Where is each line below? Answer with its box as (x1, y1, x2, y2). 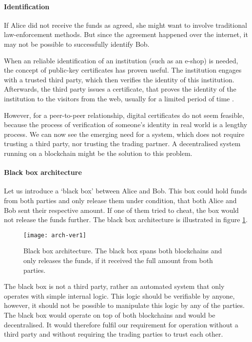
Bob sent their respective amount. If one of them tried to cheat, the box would (4, 205, 239, 215)
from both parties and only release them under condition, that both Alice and (4, 195, 237, 205)
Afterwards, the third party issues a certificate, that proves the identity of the (4, 84, 236, 94)
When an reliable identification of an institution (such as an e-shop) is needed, (4, 55, 238, 65)
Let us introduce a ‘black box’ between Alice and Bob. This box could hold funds (4, 186, 247, 196)
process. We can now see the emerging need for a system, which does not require (4, 129, 245, 139)
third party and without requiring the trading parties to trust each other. (4, 329, 223, 339)
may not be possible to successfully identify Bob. (4, 38, 150, 49)
